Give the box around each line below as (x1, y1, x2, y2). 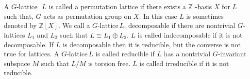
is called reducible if (95, 49, 155, 59)
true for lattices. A (4, 49, 59, 59)
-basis (195, 1, 212, 12)
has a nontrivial (164, 49, 211, 59)
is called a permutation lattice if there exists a (49, 1, 186, 12)
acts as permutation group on (43, 11, 132, 21)
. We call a (58, 20, 90, 30)
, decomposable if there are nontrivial (124, 20, 235, 30)
